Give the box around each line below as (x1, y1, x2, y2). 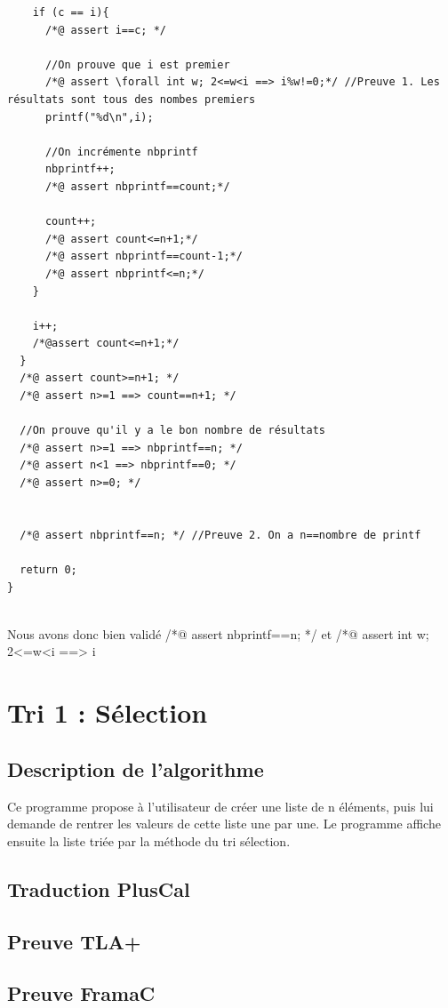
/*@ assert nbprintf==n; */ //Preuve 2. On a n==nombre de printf (20, 528, 421, 541)
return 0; (20, 564, 77, 576)
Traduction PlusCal (7, 875, 190, 902)
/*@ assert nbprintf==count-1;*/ (44, 250, 243, 263)
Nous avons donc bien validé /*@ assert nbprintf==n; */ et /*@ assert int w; (7, 624, 429, 643)
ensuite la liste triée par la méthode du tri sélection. (7, 831, 291, 850)
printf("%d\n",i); (44, 110, 154, 124)
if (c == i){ (32, 6, 109, 19)
